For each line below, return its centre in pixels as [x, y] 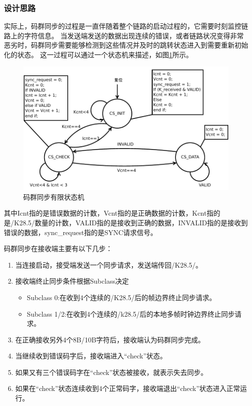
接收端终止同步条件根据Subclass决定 [72, 281]
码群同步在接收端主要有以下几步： [58, 248]
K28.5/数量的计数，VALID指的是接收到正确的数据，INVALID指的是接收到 [131, 222]
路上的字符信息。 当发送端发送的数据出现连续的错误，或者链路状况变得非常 [124, 35]
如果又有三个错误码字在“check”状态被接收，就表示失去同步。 [111, 372]
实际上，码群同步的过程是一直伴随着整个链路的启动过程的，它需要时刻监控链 [126, 26]
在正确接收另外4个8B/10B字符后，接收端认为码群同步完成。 [110, 339]
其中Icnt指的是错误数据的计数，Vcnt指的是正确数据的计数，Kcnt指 [109, 213]
